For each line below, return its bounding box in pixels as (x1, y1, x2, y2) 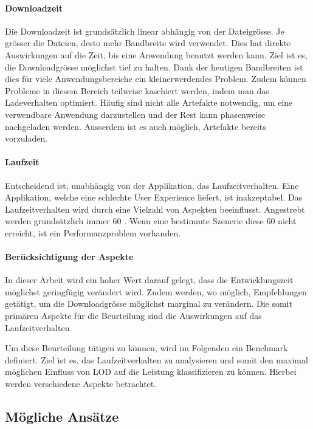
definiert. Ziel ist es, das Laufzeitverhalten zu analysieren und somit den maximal (5, 353, 308, 366)
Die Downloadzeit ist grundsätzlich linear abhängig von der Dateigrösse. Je (5, 24, 284, 37)
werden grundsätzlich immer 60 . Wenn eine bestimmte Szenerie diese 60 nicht (5, 214, 297, 227)
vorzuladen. (5, 132, 48, 145)
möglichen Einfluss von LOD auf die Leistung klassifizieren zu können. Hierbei (5, 365, 297, 378)
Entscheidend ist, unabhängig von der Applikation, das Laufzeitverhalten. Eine (5, 179, 299, 191)
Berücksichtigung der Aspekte (5, 250, 134, 263)
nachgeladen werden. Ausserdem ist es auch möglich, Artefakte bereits (5, 120, 266, 132)
